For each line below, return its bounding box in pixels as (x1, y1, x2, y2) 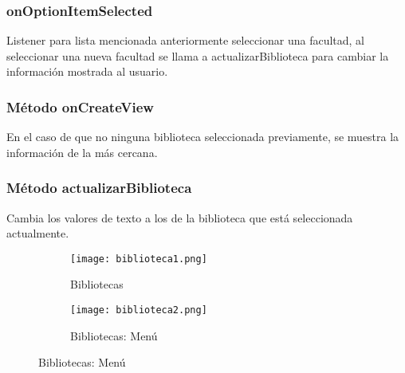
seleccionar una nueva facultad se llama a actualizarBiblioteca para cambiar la (6, 47, 389, 64)
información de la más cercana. (6, 143, 158, 160)
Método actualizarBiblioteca (6, 178, 192, 198)
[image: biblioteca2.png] (70, 304, 207, 316)
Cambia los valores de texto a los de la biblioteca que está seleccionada (6, 209, 353, 226)
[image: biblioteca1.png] (70, 253, 207, 265)
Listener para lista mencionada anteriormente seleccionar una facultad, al (6, 32, 365, 49)
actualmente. (6, 225, 69, 241)
